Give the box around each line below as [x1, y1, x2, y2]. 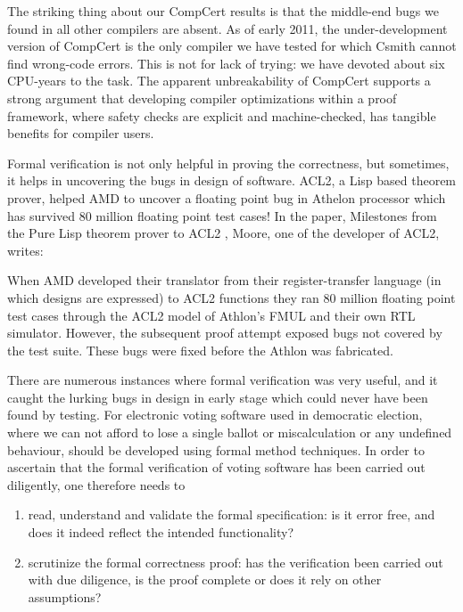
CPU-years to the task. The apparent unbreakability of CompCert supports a [7, 71, 431, 90]
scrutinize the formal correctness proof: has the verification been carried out [28, 552, 443, 571]
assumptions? [28, 587, 102, 606]
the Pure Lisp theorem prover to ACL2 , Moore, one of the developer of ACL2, [7, 224, 440, 242]
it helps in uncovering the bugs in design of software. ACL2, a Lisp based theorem [7, 171, 457, 190]
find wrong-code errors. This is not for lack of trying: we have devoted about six [7, 53, 445, 72]
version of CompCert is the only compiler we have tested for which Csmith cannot [7, 37, 457, 55]
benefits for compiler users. [7, 124, 154, 143]
